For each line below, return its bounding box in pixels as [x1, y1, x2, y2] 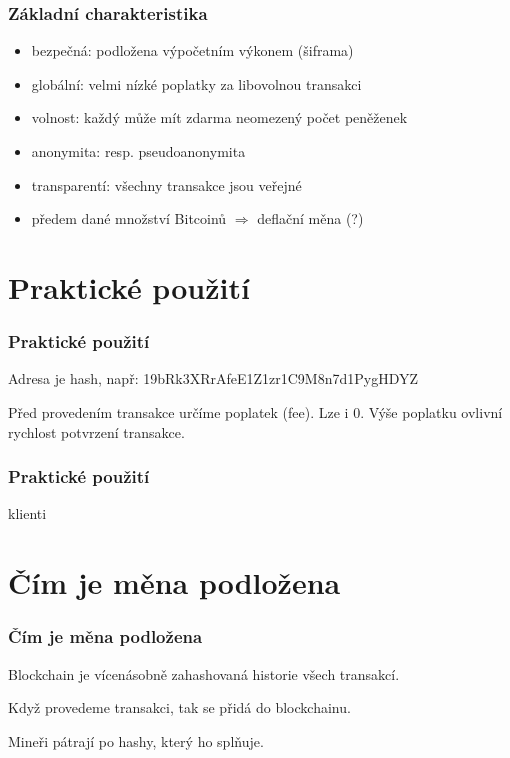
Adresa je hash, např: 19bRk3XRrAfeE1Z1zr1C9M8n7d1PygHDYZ [8, 368, 419, 389]
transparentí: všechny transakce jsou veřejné [31, 174, 302, 195]
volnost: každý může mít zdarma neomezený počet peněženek [31, 107, 408, 128]
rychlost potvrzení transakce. [8, 421, 185, 442]
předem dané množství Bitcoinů [31, 208, 227, 229]
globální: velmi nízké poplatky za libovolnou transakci [31, 73, 362, 94]
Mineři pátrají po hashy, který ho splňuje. [8, 730, 264, 751]
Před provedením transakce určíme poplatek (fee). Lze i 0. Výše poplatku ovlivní [8, 401, 503, 422]
